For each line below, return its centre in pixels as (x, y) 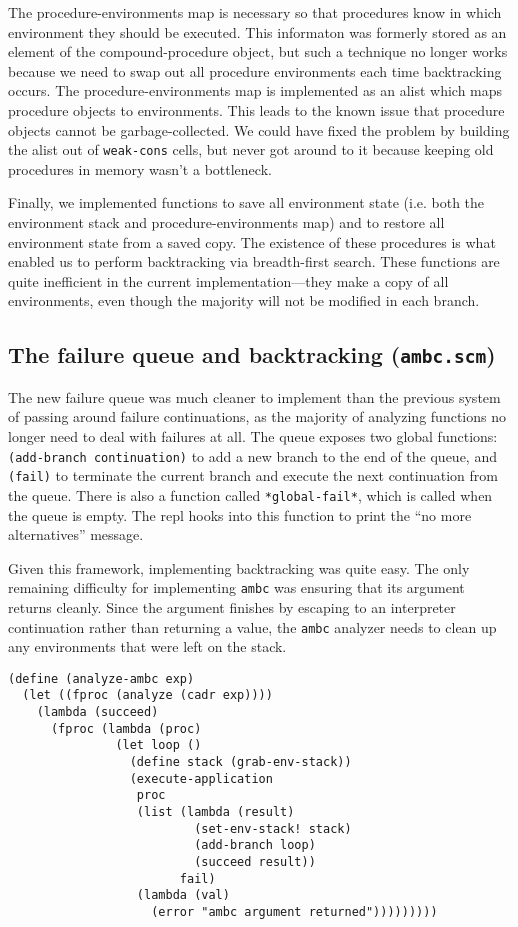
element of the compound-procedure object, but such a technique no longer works (258, 51)
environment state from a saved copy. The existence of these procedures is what (252, 241)
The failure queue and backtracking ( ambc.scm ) (252, 354)
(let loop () (158, 745)
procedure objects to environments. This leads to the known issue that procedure (256, 109)
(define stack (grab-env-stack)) (240, 762)
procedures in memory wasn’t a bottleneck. (140, 168)
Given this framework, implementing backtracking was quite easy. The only (239, 567)
